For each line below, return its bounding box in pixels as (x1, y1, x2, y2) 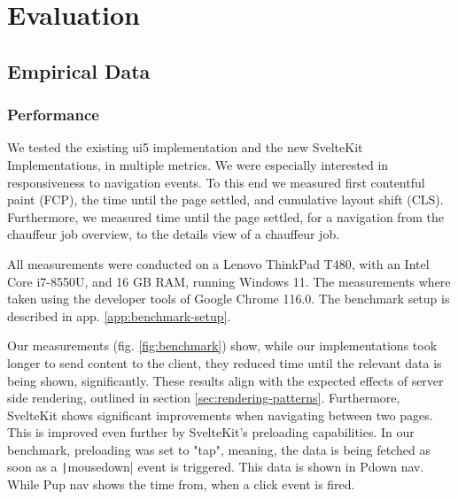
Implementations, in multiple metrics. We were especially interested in (7, 155, 389, 173)
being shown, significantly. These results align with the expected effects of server (7, 371, 444, 389)
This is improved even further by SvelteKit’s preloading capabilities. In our (7, 423, 415, 441)
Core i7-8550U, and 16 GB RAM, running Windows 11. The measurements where (7, 272, 451, 290)
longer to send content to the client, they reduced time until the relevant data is (7, 353, 442, 372)
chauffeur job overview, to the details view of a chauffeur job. (7, 225, 340, 243)
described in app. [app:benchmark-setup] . (7, 306, 231, 325)
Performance (7, 104, 99, 126)
